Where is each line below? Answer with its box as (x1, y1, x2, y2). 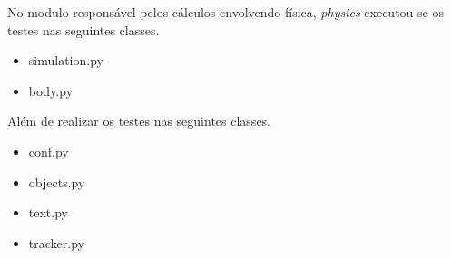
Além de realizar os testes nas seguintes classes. (7, 111, 271, 130)
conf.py (28, 141, 69, 160)
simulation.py (28, 51, 103, 70)
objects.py (28, 172, 85, 191)
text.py (28, 203, 68, 222)
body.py (28, 81, 74, 100)
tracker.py (28, 233, 84, 252)
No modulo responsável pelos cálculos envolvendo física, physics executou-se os (7, 3, 444, 21)
